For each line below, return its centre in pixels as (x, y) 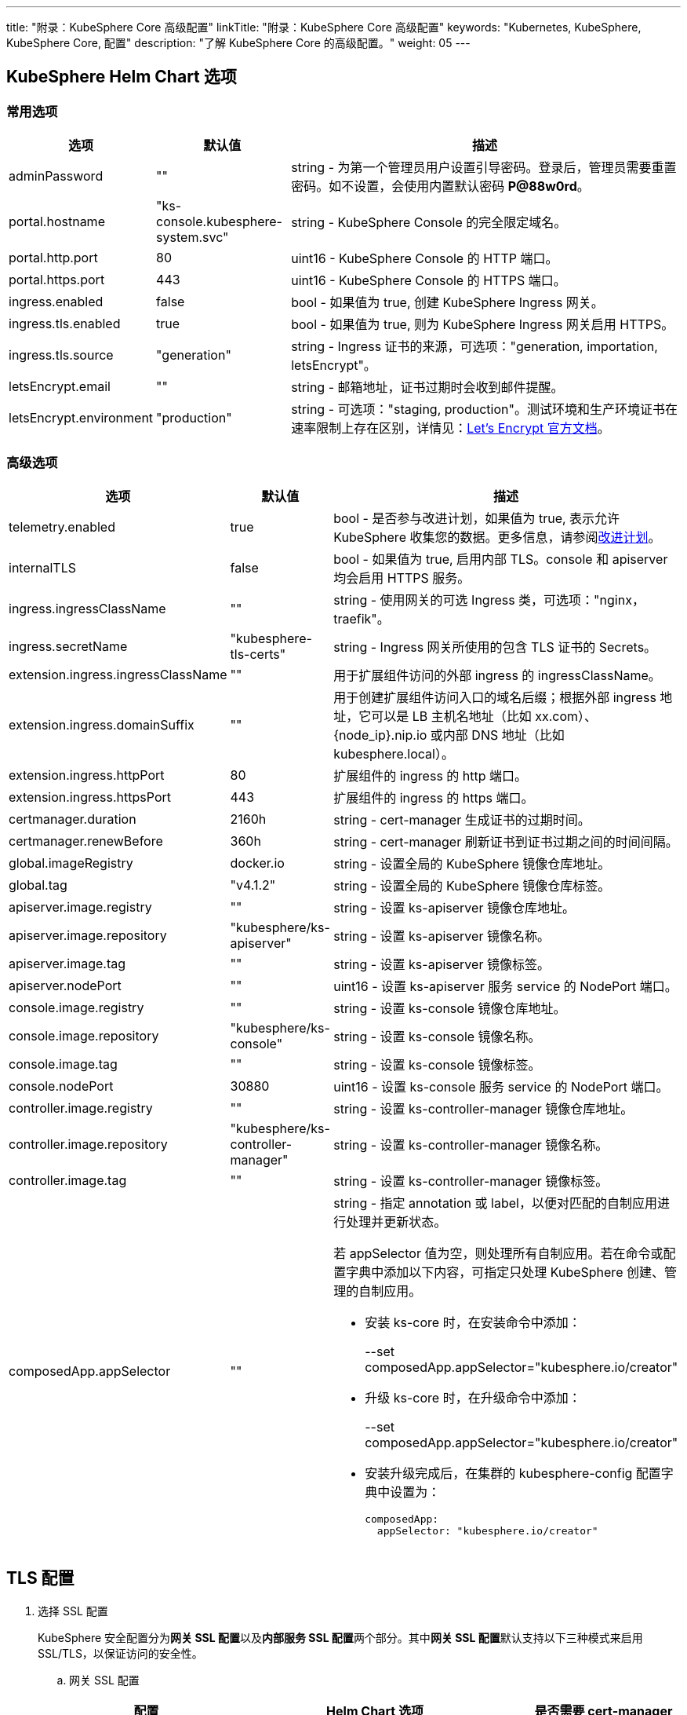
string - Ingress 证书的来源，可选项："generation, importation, (474, 347)
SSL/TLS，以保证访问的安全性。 (120, 1653)
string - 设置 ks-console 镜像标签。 (437, 1064)
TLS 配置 (40, 1578)
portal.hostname (57, 222)
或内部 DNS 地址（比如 (497, 735)
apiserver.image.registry (80, 907)
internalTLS (42, 567)
